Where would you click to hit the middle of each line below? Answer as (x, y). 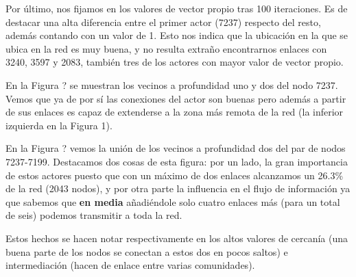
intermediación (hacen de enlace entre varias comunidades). (130, 265)
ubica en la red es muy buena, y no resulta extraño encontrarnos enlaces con (166, 48)
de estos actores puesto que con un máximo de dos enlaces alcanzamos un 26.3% (175, 175)
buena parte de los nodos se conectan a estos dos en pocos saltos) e (147, 251)
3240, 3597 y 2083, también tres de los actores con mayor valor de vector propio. (175, 62)
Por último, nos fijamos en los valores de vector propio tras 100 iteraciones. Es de (177, 8)
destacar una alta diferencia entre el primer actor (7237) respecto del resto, (163, 22)
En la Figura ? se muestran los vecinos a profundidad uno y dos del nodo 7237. (172, 84)
